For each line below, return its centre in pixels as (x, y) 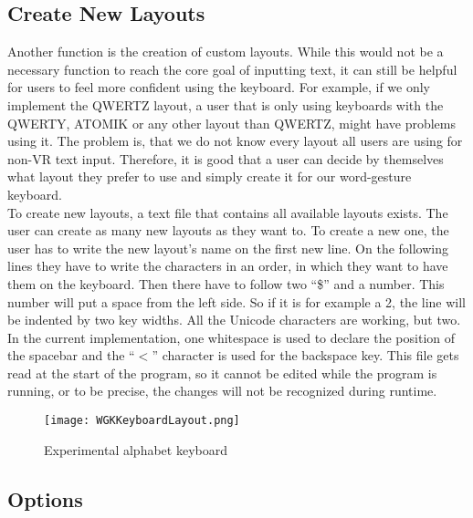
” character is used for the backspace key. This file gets (305, 355)
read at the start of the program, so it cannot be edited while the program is (222, 373)
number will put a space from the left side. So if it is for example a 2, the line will (236, 301)
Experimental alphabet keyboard (136, 449)
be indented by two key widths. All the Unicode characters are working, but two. (234, 320)
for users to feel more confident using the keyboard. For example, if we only (219, 87)
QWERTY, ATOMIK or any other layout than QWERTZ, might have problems (232, 123)
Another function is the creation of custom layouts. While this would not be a (226, 52)
